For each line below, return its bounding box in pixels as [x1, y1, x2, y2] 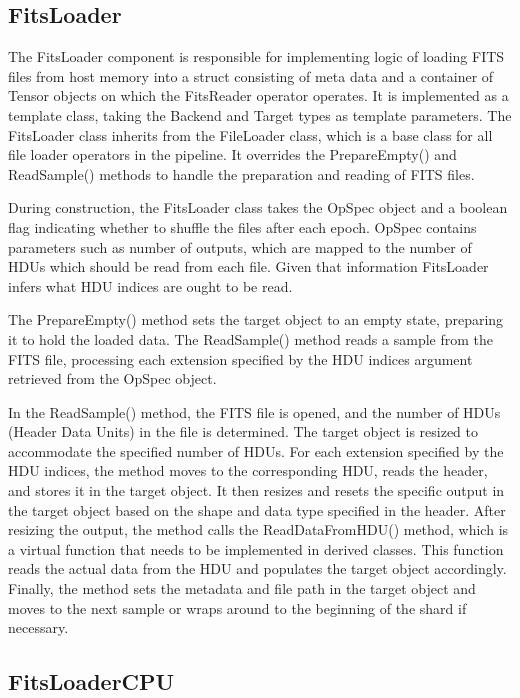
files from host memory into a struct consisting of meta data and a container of [8, 65, 494, 86]
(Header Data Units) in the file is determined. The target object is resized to [8, 421, 479, 442]
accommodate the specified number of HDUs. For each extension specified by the [8, 440, 504, 461]
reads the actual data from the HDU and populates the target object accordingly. [8, 558, 507, 579]
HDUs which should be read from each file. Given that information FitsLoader [8, 256, 489, 277]
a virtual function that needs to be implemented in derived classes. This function [8, 538, 504, 559]
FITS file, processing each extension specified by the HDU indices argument [8, 348, 473, 369]
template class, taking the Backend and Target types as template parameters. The [8, 104, 512, 125]
